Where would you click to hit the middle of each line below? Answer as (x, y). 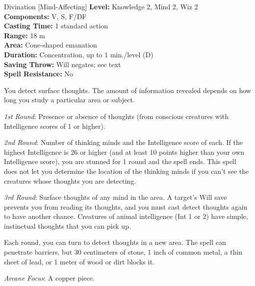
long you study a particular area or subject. (69, 100)
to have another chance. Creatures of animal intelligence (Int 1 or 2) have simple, (126, 216)
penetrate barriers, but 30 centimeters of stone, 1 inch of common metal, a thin (123, 252)
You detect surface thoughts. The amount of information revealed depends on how (127, 90)
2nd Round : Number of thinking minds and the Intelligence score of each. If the (123, 142)
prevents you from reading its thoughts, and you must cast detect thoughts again (126, 206)
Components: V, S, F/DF (45, 16)
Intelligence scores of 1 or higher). (55, 126)
